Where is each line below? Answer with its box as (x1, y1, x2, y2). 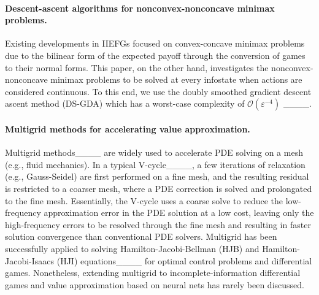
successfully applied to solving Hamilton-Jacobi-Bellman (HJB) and (5, 242, 259, 255)
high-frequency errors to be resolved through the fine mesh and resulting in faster (5, 218, 311, 231)
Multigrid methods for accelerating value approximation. (5, 122, 250, 135)
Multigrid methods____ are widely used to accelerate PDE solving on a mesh (5, 146, 303, 159)
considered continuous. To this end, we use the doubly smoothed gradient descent (5, 85, 312, 98)
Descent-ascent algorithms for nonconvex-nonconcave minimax (5, 1, 275, 14)
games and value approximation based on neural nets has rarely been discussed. (5, 278, 304, 291)
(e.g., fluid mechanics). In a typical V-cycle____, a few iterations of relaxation (5, 158, 306, 170)
